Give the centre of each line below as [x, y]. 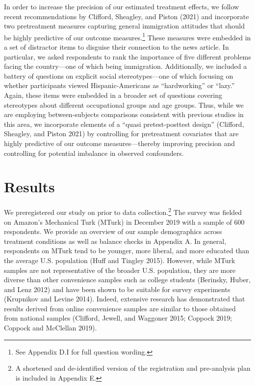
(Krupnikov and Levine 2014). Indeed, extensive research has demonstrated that [125, 299]
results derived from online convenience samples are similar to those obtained [120, 308]
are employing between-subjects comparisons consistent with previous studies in [124, 114]
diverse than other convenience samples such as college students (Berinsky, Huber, [127, 280]
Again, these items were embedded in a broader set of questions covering [113, 95]
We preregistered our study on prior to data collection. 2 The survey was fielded [123, 211]
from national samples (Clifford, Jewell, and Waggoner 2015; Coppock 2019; [118, 318]
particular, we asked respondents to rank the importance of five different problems [127, 56]
